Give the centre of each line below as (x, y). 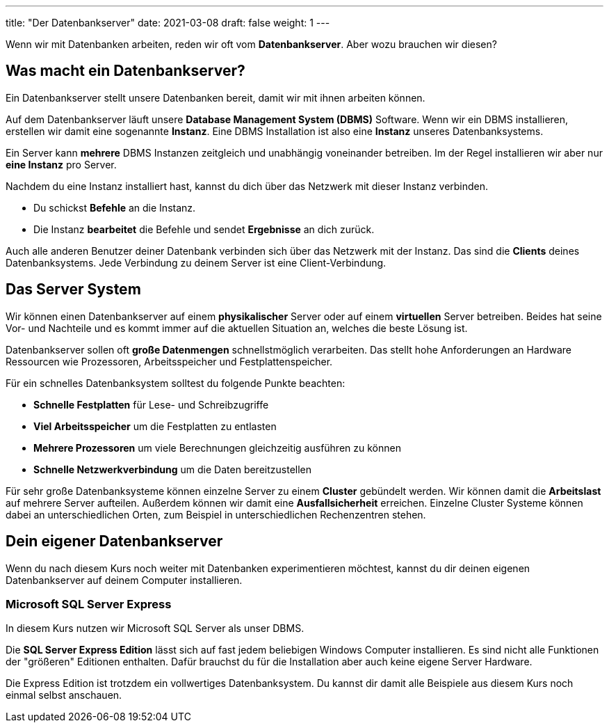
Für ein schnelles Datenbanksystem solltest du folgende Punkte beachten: (176, 383)
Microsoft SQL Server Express (89, 604)
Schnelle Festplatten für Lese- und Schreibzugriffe (151, 404)
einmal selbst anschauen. (64, 695)
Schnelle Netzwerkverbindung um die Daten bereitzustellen (173, 469)
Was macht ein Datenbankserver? (125, 71)
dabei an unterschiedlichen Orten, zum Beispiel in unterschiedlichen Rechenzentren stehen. (216, 514)
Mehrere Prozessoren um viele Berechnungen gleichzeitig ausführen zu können (217, 448)
